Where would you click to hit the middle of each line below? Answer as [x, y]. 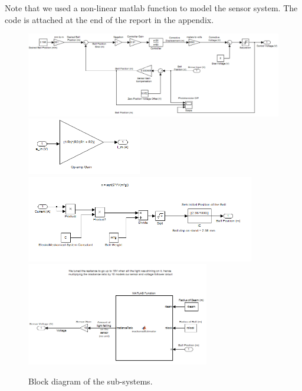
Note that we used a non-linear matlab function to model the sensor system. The [151, 8]
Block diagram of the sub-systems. [91, 381]
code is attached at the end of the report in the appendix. [109, 19]
